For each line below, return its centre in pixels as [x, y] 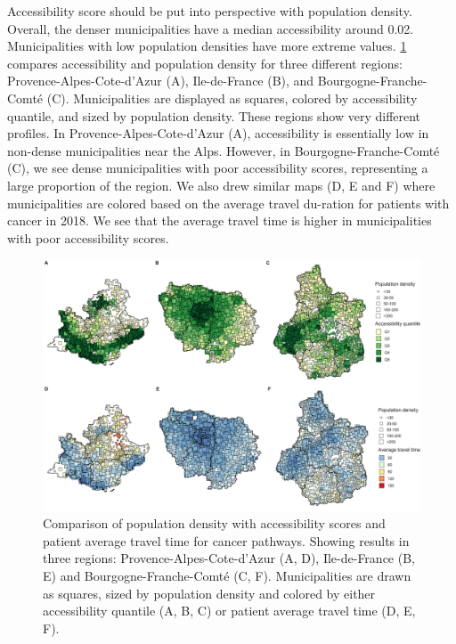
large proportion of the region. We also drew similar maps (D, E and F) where [221, 185]
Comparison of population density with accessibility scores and [214, 523]
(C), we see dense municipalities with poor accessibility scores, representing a [218, 168]
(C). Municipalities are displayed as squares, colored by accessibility [232, 98]
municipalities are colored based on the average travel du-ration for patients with [228, 203]
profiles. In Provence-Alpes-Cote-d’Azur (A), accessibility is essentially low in [218, 133]
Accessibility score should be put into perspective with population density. [210, 11]
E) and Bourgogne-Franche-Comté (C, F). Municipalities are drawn [227, 576]
